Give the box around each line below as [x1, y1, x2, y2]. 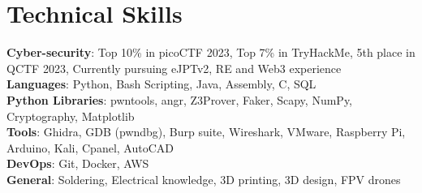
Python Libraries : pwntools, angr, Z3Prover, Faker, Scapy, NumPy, [6, 91, 352, 108]
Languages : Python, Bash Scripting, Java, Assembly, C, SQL [6, 75, 316, 92]
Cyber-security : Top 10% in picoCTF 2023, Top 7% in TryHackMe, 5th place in [6, 44, 416, 61]
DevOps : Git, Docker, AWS [6, 155, 149, 172]
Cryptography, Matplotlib [6, 107, 135, 124]
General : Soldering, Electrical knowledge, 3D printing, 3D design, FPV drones [6, 170, 401, 187]
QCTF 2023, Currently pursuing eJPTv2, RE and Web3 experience [6, 59, 342, 76]
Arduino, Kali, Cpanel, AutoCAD [6, 139, 174, 156]
